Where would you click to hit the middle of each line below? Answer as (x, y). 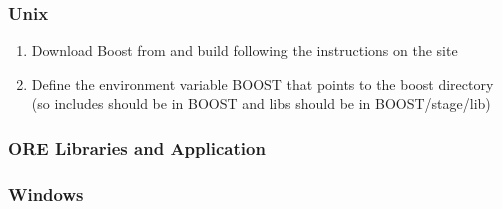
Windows (46, 193)
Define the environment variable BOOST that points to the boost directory (262, 83)
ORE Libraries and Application (137, 147)
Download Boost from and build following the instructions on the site (244, 50)
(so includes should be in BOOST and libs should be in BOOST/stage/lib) (261, 103)
